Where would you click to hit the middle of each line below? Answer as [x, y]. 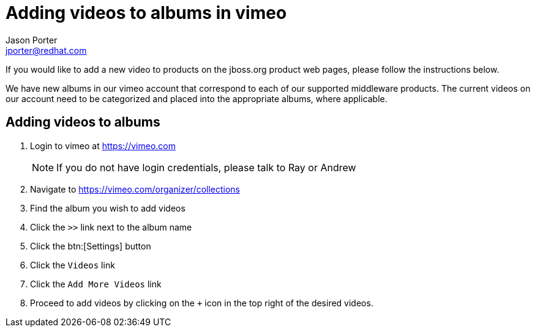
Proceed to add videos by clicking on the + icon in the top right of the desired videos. [202, 303]
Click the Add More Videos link [96, 284]
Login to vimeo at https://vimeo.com [103, 146]
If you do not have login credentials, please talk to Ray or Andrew [206, 167]
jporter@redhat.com [46, 50]
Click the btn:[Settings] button [91, 246]
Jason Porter [32, 40]
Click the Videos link [73, 265]
